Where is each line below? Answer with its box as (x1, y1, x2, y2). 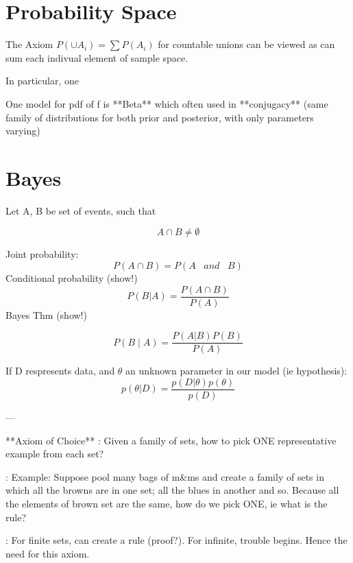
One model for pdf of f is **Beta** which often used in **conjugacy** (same (5, 96, 328, 110)
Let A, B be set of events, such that (5, 203, 156, 217)
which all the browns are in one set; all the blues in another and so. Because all (5, 483, 339, 497)
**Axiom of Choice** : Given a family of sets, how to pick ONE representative (5, 433, 337, 447)
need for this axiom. (5, 546, 90, 560)
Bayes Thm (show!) (5, 307, 87, 322)
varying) (5, 123, 40, 138)
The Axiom (5, 37, 53, 51)
